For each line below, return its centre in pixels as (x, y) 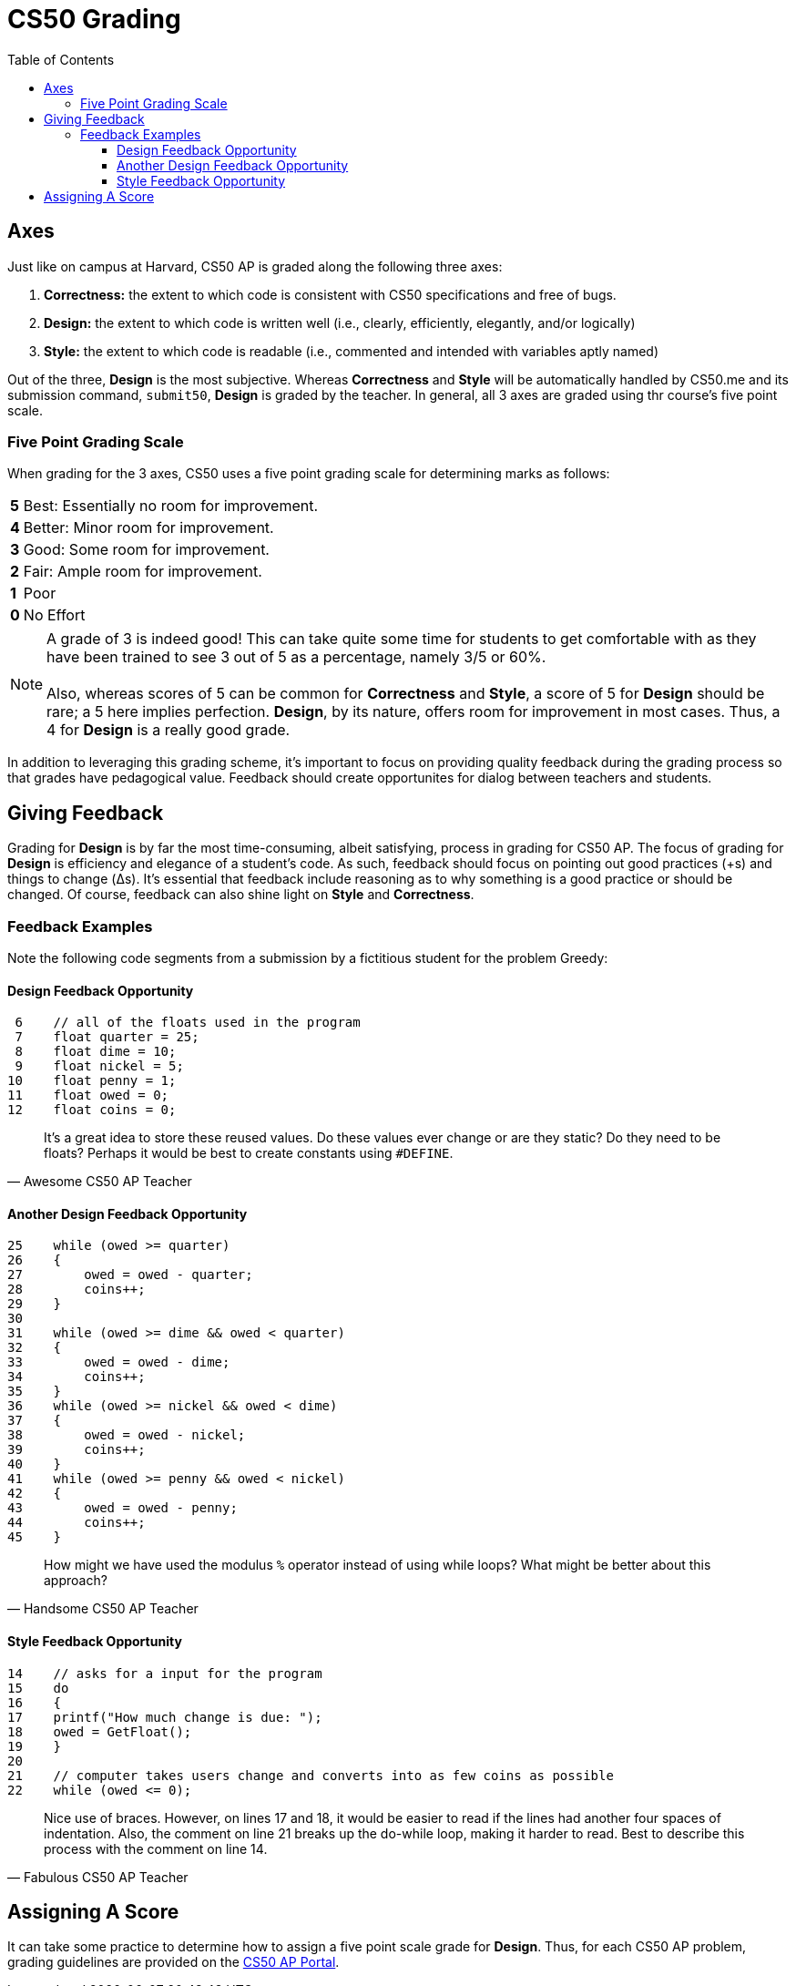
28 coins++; (77, 1290)
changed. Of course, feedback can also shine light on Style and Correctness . (241, 895)
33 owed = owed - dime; (119, 1362)
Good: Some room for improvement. (146, 550)
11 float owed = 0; (88, 1095)
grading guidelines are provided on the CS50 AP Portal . (173, 1962)
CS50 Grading (94, 19)
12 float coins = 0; (92, 1110)
